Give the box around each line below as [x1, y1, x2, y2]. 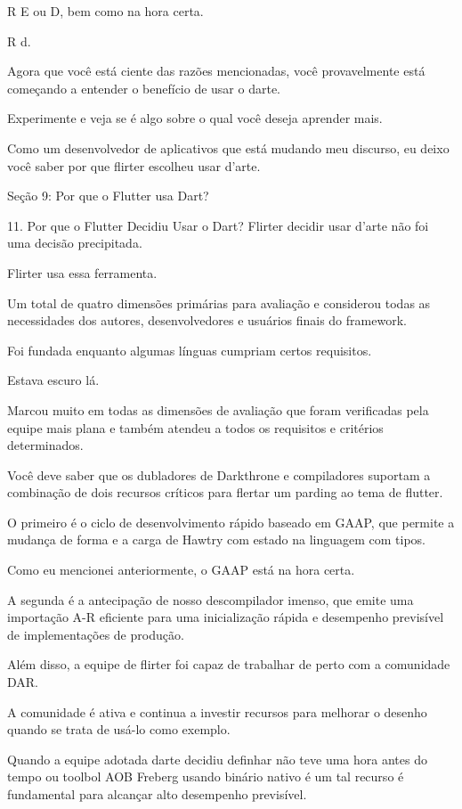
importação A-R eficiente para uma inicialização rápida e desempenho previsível [7, 608, 444, 626]
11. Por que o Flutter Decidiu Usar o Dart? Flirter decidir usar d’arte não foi [7, 216, 429, 234]
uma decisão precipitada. [7, 233, 142, 252]
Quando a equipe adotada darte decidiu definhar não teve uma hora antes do [7, 749, 427, 768]
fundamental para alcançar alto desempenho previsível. [7, 785, 307, 803]
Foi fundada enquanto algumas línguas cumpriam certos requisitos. [7, 340, 372, 359]
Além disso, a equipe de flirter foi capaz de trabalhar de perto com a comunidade [7, 655, 450, 674]
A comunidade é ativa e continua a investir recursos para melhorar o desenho [7, 702, 427, 721]
